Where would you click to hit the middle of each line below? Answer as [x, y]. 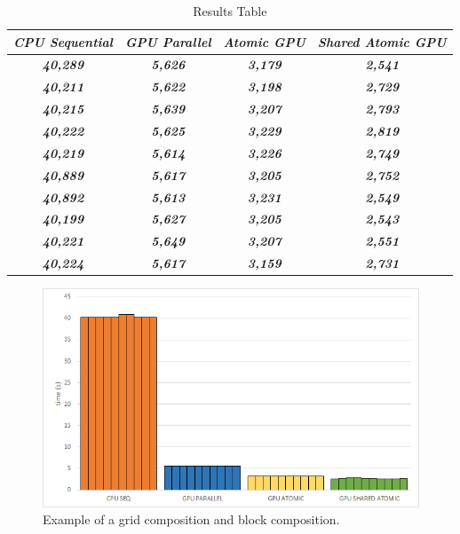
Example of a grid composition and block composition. [191, 519]
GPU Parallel [168, 41]
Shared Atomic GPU [382, 41]
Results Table [230, 11]
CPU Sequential [63, 41]
